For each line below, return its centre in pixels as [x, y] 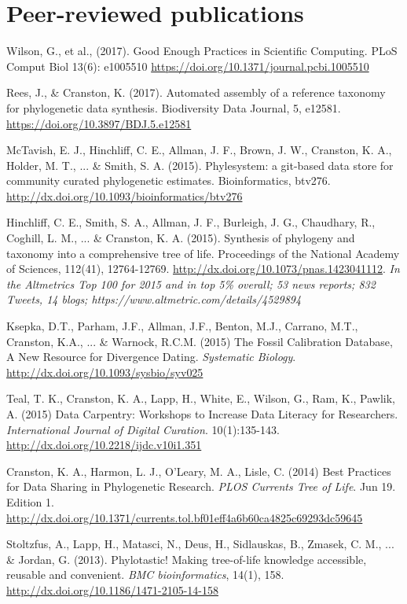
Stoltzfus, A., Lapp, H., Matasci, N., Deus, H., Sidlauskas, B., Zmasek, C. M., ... [200, 544]
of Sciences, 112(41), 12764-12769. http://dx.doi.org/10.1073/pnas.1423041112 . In [203, 269]
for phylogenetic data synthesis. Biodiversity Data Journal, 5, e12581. [174, 107]
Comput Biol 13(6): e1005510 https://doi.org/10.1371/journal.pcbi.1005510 [188, 66]
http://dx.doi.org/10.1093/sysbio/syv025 [105, 372]
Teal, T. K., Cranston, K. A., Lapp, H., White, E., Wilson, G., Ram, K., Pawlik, [201, 398]
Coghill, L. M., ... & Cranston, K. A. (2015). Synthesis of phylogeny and [181, 238]
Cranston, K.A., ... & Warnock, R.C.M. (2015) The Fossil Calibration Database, [200, 341]
